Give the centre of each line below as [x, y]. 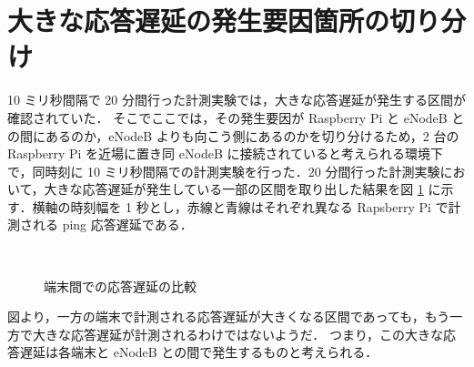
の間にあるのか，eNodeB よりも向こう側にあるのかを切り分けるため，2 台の [233, 135]
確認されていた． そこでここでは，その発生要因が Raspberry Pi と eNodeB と [236, 117]
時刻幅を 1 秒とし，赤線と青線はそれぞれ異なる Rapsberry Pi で [259, 206]
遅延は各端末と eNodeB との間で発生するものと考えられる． [199, 352]
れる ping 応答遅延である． [112, 224]
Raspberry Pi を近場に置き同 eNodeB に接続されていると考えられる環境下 [226, 153]
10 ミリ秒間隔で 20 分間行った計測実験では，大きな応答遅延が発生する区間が [237, 100]
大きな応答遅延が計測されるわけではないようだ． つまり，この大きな [237, 334]
